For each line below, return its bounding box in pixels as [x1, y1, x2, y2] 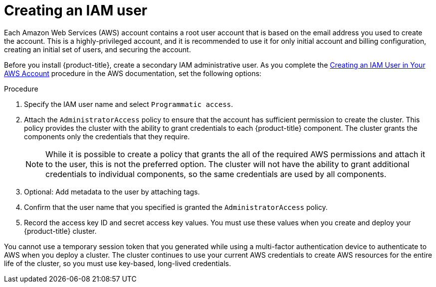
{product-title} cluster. [24, 226, 97, 235]
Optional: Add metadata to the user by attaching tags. [24, 187, 200, 196]
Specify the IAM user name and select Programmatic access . [24, 99, 233, 108]
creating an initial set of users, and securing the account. [4, 45, 191, 54]
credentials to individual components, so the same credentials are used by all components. [45, 169, 387, 179]
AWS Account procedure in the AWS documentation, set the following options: [4, 69, 261, 78]
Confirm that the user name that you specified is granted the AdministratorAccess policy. [24, 202, 328, 211]
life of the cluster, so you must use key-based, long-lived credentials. [4, 259, 231, 268]
